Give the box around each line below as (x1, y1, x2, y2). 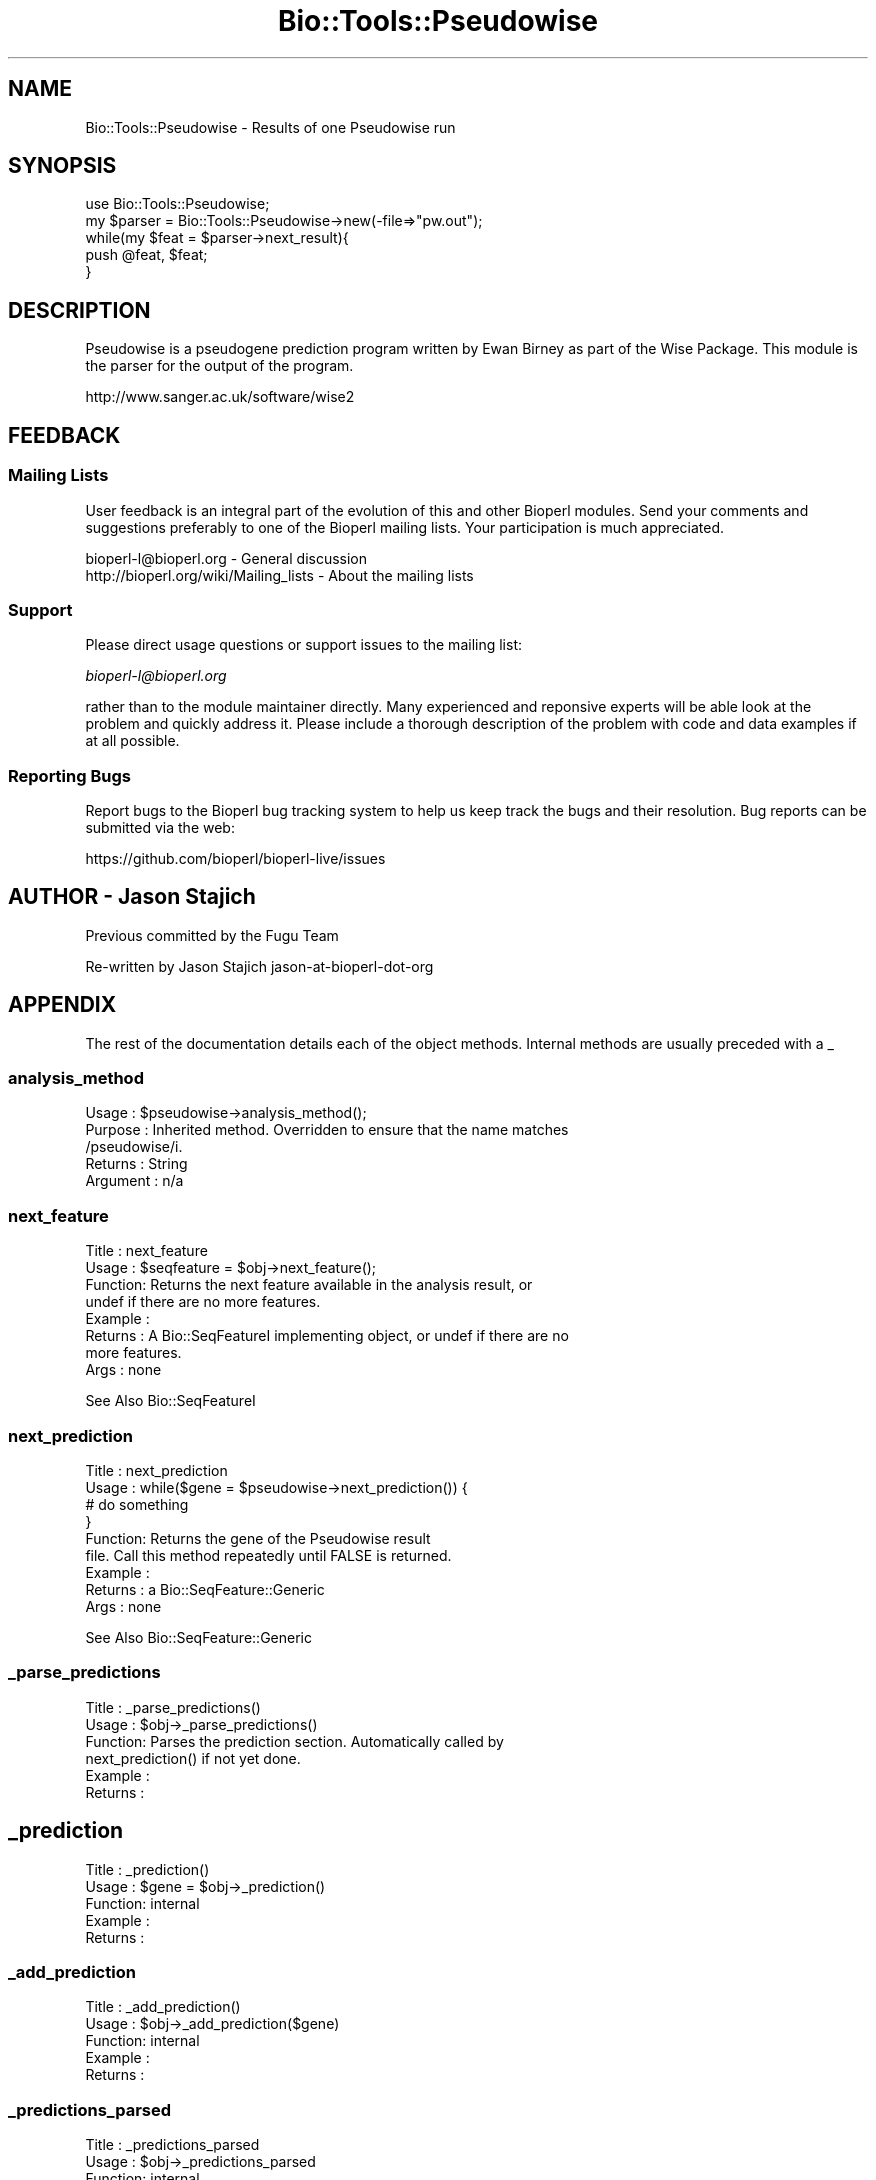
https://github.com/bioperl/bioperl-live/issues (85, 850, 386, 867)
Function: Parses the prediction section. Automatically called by (85, 1732, 504, 1750)
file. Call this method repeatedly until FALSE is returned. (85, 1546, 452, 1564)
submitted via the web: (85, 819, 235, 836)
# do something (85, 1495, 189, 1513)
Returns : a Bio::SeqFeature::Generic (85, 1580, 325, 1598)
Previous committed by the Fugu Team (85, 926, 339, 944)
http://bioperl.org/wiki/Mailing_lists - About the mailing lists (85, 566, 474, 584)
